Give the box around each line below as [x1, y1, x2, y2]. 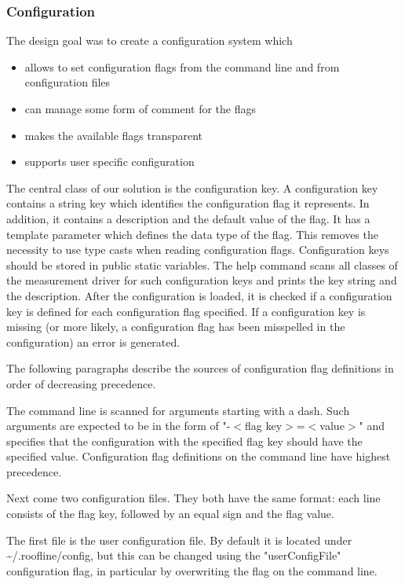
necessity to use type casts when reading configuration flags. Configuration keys [6, 241, 389, 258]
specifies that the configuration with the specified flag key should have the [6, 432, 363, 449]
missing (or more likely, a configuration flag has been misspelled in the [6, 318, 345, 335]
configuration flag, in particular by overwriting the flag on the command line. [6, 562, 378, 578]
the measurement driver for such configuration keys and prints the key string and [6, 272, 397, 288]
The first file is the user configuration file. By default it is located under [6, 531, 352, 548]
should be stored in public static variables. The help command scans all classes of [6, 256, 398, 273]
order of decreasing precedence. [6, 375, 156, 391]
